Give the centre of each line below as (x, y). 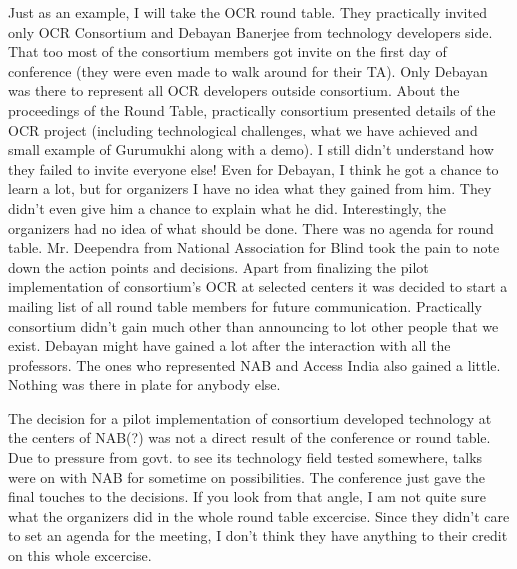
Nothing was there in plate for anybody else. (144, 384)
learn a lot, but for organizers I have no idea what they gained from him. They (250, 188)
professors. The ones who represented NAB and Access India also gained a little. (254, 364)
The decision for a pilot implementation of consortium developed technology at (250, 417)
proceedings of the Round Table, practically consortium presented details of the (252, 109)
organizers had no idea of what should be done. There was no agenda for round (251, 227)
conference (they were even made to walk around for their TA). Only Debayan (248, 70)
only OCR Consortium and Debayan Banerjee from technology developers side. (250, 31)
